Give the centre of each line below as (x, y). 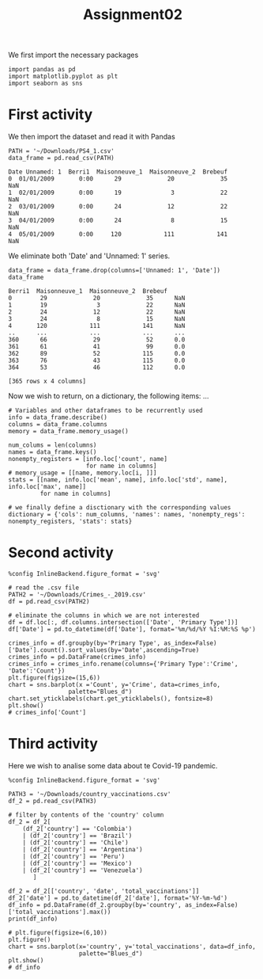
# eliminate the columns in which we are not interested (104, 615)
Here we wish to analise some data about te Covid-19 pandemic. (113, 766)
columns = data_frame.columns (58, 425)
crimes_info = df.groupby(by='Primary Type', (84, 643)
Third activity (53, 744)
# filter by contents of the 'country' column (86, 815)
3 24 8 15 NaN (97, 319)
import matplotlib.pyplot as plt (63, 77)
